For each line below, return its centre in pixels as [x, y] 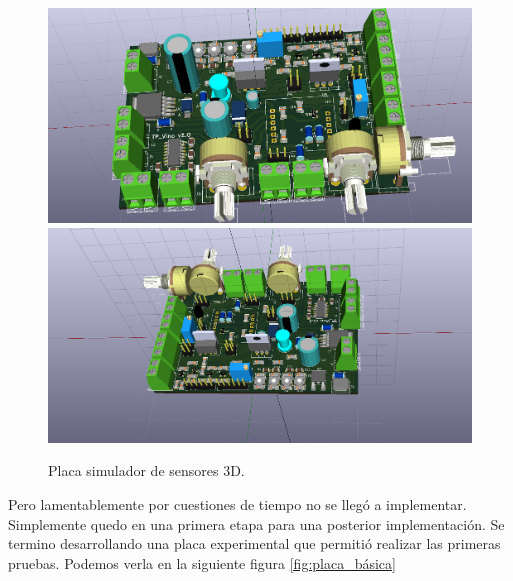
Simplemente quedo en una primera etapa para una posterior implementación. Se [256, 523]
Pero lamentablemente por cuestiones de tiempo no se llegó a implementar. [237, 503]
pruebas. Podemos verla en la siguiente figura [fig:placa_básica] [202, 562]
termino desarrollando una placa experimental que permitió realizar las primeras [254, 543]
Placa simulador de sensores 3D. [146, 470]
